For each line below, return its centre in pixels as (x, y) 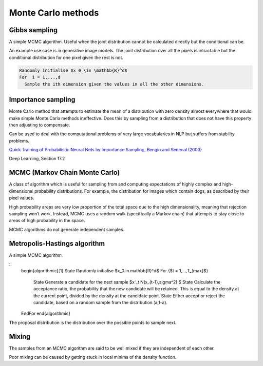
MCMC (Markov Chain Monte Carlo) (65, 173)
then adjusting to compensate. (39, 125)
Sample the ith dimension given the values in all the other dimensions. (114, 84)
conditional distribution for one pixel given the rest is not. (66, 57)
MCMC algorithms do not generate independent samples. (67, 229)
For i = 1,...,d (40, 77)
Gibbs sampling (33, 30)
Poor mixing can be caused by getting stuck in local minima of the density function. (93, 357)
